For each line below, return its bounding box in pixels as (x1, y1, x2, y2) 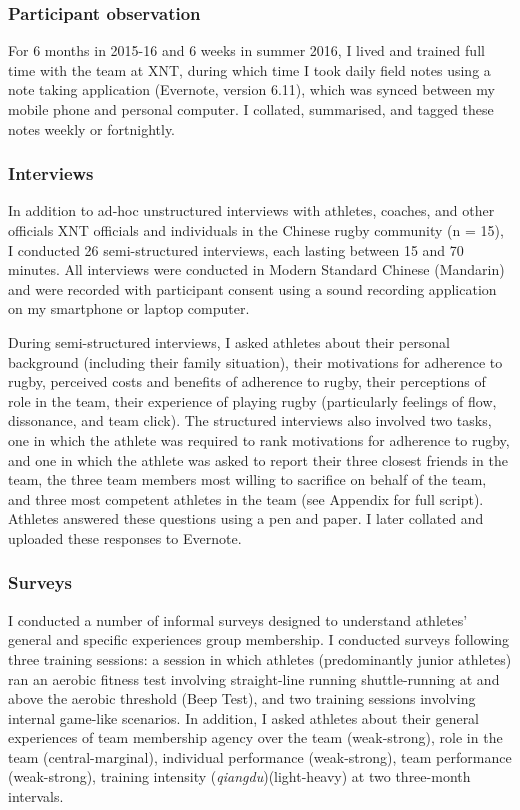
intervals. (8, 786, 64, 807)
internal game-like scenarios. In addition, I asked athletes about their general (8, 707, 480, 728)
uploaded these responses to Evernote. (8, 527, 242, 548)
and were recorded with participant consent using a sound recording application (8, 278, 497, 299)
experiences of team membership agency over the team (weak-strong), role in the (8, 727, 503, 748)
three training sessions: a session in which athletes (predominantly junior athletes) (8, 648, 512, 669)
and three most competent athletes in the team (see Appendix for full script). (8, 488, 484, 509)
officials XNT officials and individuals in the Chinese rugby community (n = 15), (8, 220, 504, 240)
